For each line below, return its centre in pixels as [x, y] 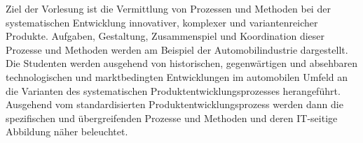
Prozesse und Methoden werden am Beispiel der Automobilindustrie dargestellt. [177, 49]
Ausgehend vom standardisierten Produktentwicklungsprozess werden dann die [174, 104]
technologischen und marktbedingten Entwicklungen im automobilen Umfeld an [177, 76]
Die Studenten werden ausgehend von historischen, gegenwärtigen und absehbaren [181, 63]
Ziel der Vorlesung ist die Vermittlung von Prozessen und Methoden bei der [168, 8]
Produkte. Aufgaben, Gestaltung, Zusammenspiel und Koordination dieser [165, 36]
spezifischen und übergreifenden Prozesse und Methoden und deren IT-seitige [172, 118]
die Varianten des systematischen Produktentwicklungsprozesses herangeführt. [173, 90]
